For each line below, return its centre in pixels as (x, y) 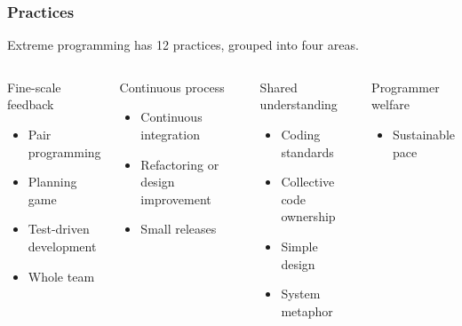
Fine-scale (34, 87)
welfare (390, 104)
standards (307, 151)
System (301, 294)
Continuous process (172, 87)
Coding (301, 134)
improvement (176, 199)
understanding (299, 104)
